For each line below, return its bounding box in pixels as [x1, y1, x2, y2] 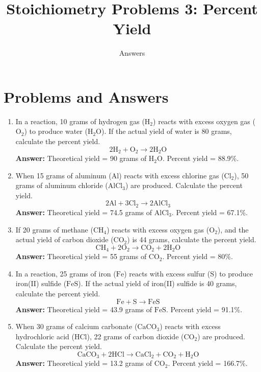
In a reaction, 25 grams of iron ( [15, 268, 116, 278]
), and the [217, 224, 249, 235]
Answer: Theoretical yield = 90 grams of [15, 153, 147, 164]
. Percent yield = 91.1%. [166, 304, 243, 314]
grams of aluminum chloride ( [15, 180, 108, 191]
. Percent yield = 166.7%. [168, 358, 248, 368]
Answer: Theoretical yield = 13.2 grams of [15, 358, 152, 368]
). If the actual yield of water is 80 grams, [101, 126, 232, 136]
